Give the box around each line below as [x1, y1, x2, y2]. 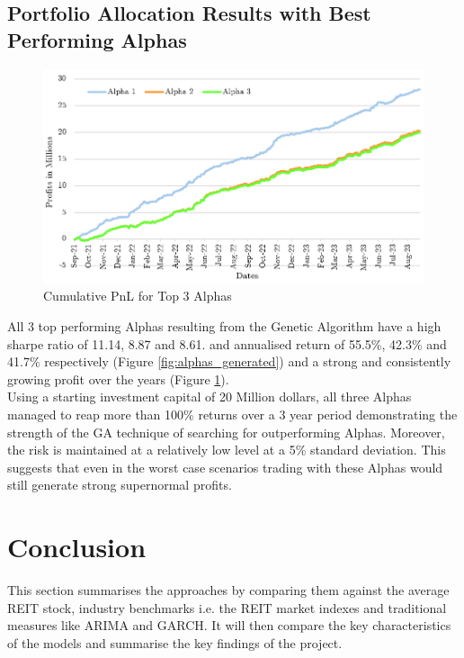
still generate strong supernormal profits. [7, 475, 232, 494]
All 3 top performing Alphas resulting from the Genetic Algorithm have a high [7, 316, 442, 335]
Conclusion [7, 528, 147, 565]
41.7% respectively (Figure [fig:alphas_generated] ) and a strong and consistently [7, 352, 451, 371]
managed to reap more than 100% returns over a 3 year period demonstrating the [7, 404, 458, 423]
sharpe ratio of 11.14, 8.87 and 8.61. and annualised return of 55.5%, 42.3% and [7, 334, 447, 353]
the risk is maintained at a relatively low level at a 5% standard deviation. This [7, 440, 446, 459]
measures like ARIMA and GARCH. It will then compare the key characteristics [7, 616, 451, 635]
